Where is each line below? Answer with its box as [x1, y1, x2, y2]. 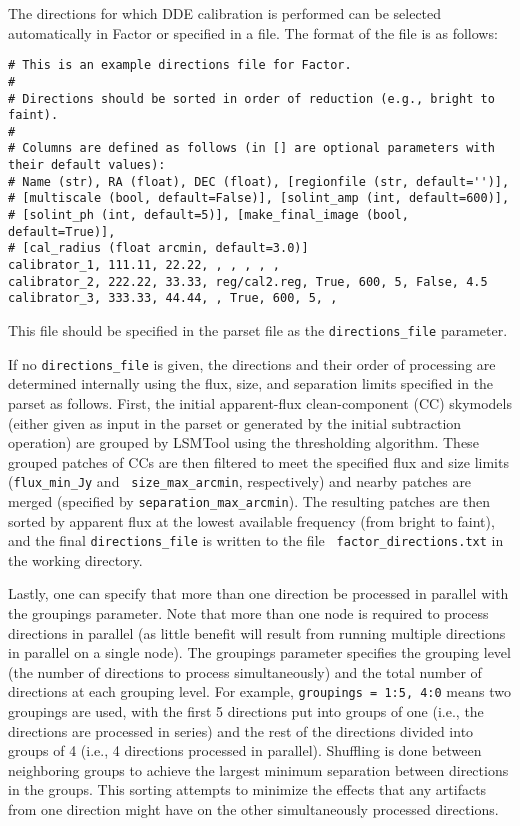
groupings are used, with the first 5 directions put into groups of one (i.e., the [8, 701, 484, 722]
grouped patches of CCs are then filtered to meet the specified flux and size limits [8, 451, 509, 472]
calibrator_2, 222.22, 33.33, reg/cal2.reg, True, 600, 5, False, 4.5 [8, 274, 488, 289]
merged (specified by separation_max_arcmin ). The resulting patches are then [8, 490, 491, 511]
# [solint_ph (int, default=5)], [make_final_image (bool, [8, 208, 409, 223]
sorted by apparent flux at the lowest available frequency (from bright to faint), [8, 510, 495, 531]
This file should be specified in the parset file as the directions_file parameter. [8, 320, 508, 341]
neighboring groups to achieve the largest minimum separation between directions [8, 759, 509, 780]
